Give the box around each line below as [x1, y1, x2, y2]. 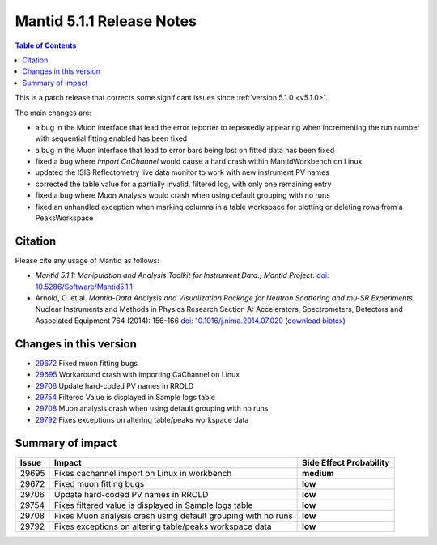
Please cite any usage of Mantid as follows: [15, 255, 159, 265]
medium [302, 467, 335, 479]
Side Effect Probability [302, 457, 390, 468]
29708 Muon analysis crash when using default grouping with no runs [35, 403, 269, 413]
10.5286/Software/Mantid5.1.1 [35, 282, 133, 292]
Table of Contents [15, 40, 77, 50]
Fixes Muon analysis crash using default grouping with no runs [53, 510, 293, 522]
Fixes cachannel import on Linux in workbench [53, 467, 232, 479]
